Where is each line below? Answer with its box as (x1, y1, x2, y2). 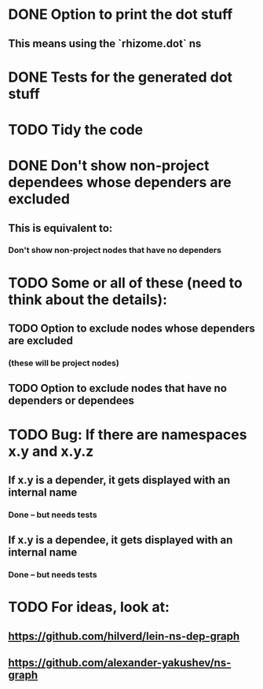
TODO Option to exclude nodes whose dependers (8, 322, 255, 335)
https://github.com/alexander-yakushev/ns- (8, 656, 232, 669)
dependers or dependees (8, 394, 135, 408)
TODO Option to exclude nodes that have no (8, 382, 228, 395)
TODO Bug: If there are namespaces (8, 426, 247, 443)
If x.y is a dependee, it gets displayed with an (8, 533, 233, 547)
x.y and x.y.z (8, 442, 94, 460)
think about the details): (8, 291, 167, 308)
